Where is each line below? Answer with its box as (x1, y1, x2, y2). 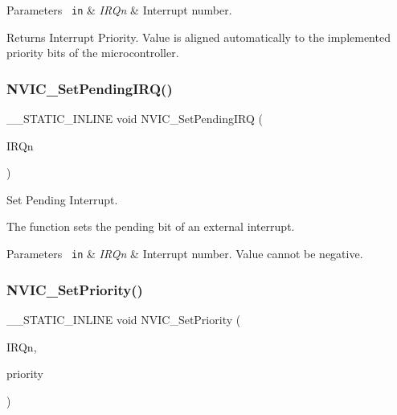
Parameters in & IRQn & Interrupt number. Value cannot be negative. (6, 245, 363, 262)
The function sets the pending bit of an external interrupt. (6, 218, 295, 235)
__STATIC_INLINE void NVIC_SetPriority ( (6, 310, 241, 327)
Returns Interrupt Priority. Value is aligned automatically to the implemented (6, 28, 391, 45)
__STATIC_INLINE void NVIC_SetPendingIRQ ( (6, 110, 263, 127)
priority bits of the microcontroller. (6, 44, 179, 61)
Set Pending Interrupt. (6, 191, 118, 207)
